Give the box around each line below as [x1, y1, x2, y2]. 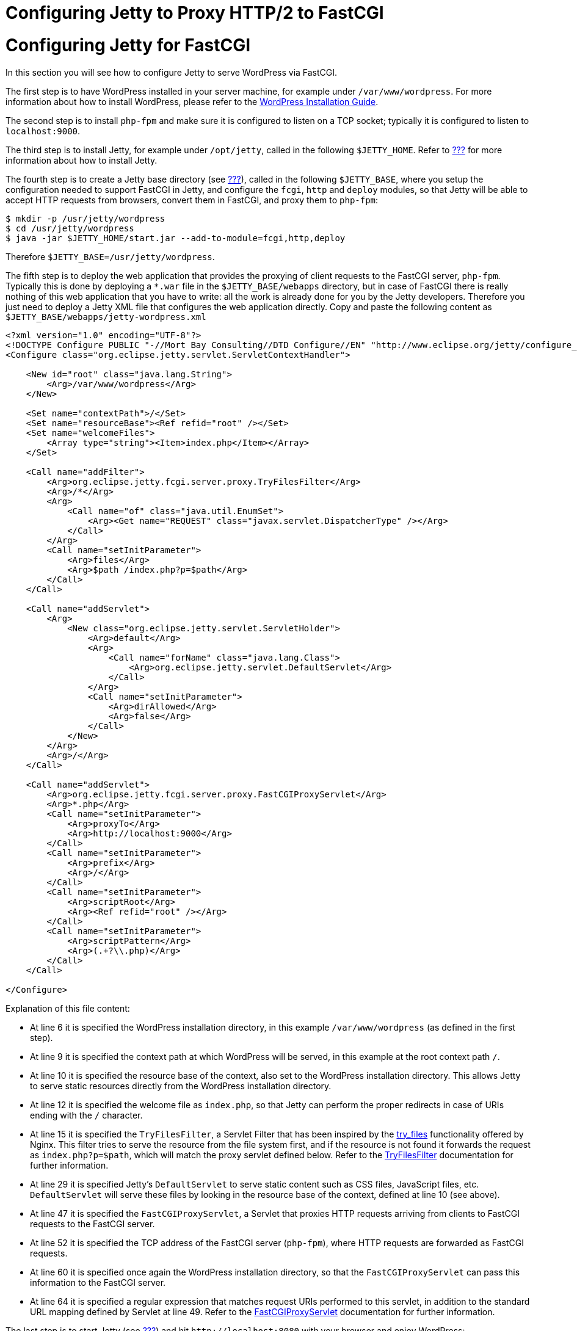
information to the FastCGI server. [30, 1277, 166, 1288]
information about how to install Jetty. [5, 154, 158, 165]
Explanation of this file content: [5, 1003, 130, 1014]
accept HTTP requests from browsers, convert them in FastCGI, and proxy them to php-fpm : [5, 194, 379, 205]
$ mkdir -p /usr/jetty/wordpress [5, 213, 165, 223]
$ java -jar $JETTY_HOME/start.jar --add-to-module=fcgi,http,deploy [5, 233, 346, 243]
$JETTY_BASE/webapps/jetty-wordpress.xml [5, 311, 206, 322]
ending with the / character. [30, 1109, 143, 1120]
